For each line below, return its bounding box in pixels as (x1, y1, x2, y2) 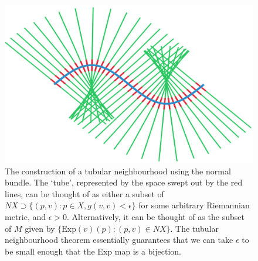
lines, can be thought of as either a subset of (5, 187, 164, 200)
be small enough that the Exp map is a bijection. (5, 245, 181, 257)
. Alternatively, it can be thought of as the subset (67, 210, 245, 222)
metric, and (5, 210, 46, 222)
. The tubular (170, 222, 219, 234)
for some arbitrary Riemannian (138, 199, 250, 211)
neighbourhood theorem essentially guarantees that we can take (5, 233, 233, 246)
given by (25, 222, 55, 234)
